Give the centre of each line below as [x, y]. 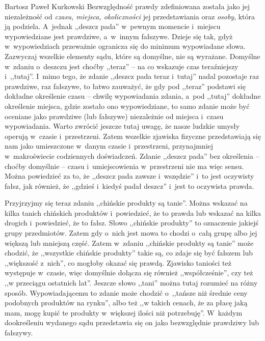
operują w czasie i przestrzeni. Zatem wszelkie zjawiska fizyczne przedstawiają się [133, 136]
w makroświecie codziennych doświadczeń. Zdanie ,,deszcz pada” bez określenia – [132, 155]
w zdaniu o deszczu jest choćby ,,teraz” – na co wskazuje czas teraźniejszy [122, 66]
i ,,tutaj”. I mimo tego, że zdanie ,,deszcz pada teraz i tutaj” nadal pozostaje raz [132, 76]
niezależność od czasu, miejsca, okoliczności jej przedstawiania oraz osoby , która [130, 16]
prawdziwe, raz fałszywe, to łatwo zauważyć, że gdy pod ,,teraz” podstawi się [125, 86]
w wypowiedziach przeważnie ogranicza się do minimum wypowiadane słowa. [125, 46]
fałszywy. [19, 332]
